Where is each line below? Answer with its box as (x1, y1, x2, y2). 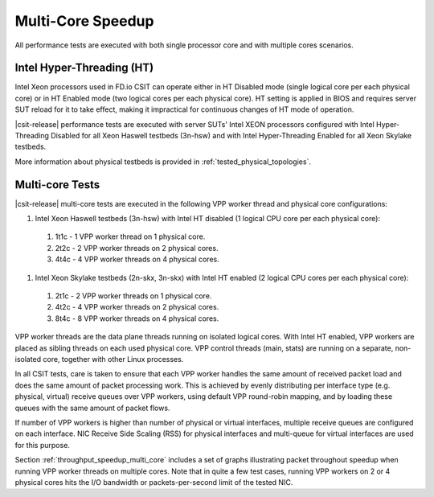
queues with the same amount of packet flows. (14, 403, 170, 413)
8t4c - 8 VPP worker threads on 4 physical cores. (55, 314, 219, 323)
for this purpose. (14, 440, 70, 450)
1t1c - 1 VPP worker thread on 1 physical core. (55, 232, 206, 241)
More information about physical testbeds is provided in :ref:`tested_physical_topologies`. (14, 157, 311, 166)
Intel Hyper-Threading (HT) (14, 61, 154, 75)
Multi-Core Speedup (14, 12, 154, 30)
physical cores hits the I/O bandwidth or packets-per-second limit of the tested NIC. (14, 477, 293, 487)
